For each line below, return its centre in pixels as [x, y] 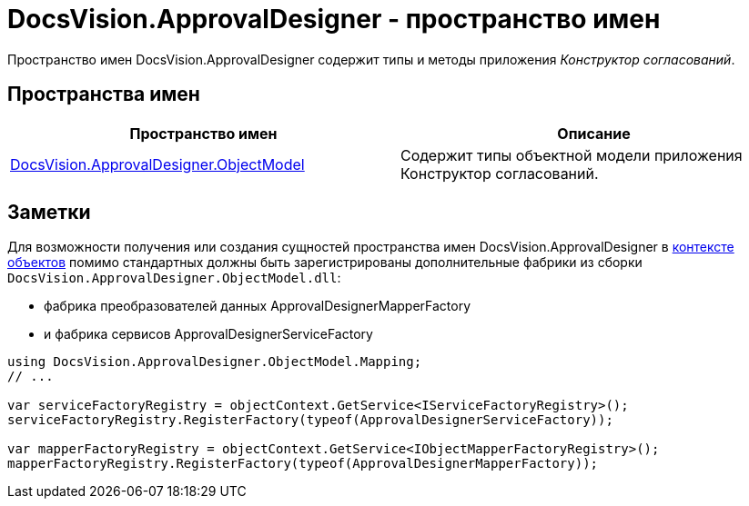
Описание [594, 133]
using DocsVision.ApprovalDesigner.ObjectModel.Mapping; [215, 362]
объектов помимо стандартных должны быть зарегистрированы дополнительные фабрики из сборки [325, 263]
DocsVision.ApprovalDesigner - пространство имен [334, 19]
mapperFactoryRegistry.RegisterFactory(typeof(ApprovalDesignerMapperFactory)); [303, 464]
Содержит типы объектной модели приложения [572, 155]
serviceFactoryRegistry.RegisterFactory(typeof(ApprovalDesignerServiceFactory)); [310, 420]
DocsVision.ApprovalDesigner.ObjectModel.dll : [174, 278]
